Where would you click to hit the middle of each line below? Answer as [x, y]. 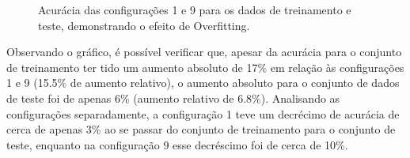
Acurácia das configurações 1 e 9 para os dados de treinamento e [195, 9]
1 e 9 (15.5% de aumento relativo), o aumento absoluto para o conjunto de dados [203, 83]
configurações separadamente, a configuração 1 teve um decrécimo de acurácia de [203, 113]
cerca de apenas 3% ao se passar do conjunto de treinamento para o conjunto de [201, 129]
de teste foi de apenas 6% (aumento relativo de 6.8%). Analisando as [173, 98]
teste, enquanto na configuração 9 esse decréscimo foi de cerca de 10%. [177, 144]
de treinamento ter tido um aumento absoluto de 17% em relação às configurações [205, 67]
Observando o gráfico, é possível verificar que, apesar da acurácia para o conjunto [204, 52]
